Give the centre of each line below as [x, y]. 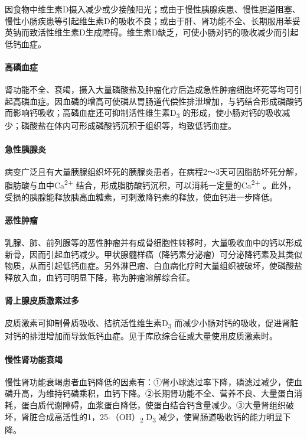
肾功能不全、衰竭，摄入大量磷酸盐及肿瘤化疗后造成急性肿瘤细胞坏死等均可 [149, 90]
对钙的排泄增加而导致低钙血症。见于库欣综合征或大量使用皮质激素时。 [141, 336]
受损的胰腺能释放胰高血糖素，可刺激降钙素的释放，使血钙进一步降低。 [141, 196]
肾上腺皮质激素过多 [42, 300]
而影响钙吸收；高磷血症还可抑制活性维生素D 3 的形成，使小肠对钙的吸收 [143, 113]
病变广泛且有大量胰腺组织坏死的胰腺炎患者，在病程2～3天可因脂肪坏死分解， [153, 171]
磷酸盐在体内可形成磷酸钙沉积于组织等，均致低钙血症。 [128, 126]
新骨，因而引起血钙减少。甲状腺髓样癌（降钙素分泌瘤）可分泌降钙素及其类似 [153, 254]
